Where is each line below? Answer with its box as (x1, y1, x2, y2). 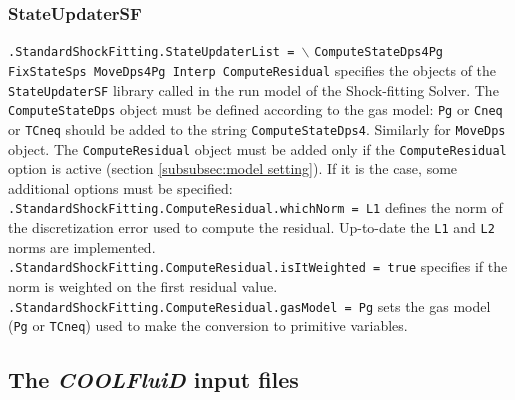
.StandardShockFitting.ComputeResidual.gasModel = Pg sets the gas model (8, 295, 491, 316)
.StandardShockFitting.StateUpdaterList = (8, 45, 295, 60)
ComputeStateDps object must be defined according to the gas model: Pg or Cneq (8, 99, 503, 120)
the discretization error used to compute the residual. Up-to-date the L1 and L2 (8, 217, 495, 237)
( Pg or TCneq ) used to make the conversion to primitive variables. (8, 315, 408, 336)
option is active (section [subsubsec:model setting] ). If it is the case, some (8, 158, 458, 179)
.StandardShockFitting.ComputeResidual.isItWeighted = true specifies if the (8, 256, 508, 277)
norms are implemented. (8, 236, 156, 257)
